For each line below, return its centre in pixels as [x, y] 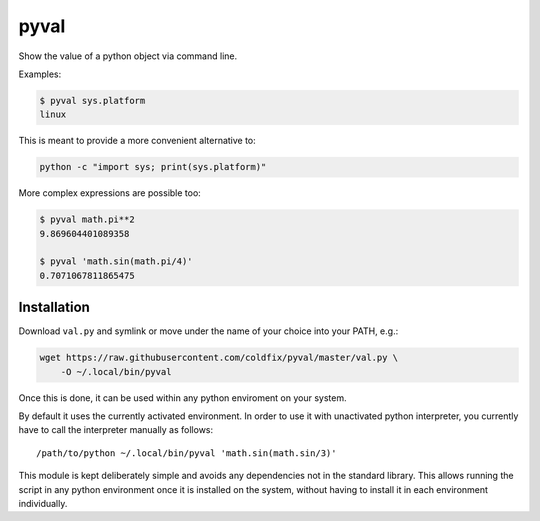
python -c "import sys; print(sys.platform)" [153, 167]
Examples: [40, 74]
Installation [54, 307]
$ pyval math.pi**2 [87, 219]
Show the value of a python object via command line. [128, 56]
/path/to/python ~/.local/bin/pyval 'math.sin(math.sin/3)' [186, 453]
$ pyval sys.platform [92, 100]
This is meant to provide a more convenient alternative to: [137, 141]
